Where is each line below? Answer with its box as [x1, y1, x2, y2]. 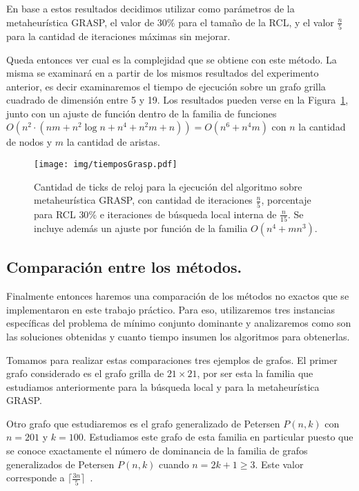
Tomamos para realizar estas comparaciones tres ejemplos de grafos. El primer [6, 352, 338, 367]
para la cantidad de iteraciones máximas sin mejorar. [6, 28, 231, 43]
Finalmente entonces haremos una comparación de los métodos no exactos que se [6, 289, 349, 303]
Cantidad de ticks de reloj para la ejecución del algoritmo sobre [34, 179, 302, 193]
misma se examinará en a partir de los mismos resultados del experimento [6, 66, 319, 80]
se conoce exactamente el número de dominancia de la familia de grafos [6, 443, 308, 458]
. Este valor [255, 456, 304, 471]
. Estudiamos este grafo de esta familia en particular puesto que [83, 430, 353, 444]
